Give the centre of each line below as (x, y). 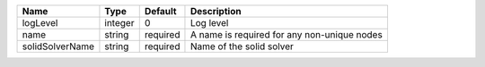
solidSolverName (58, 46)
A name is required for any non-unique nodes (287, 34)
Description (216, 11)
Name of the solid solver (242, 46)
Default (160, 11)
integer (119, 23)
